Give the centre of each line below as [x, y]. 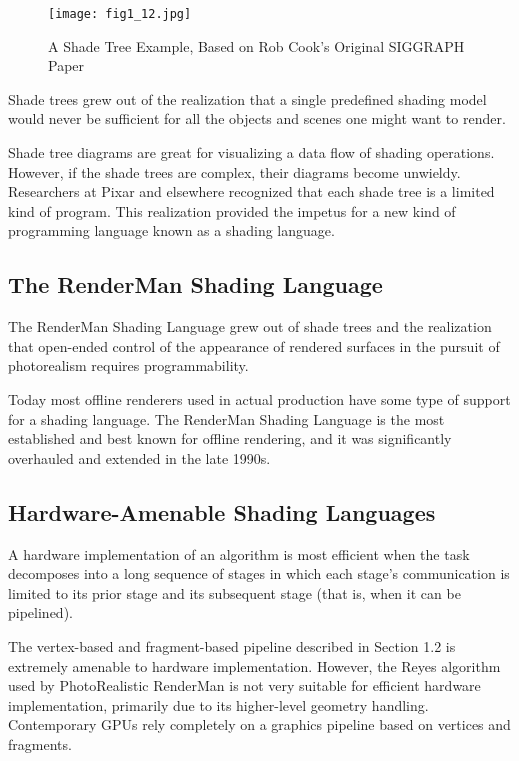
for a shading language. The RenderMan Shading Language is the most [226, 418]
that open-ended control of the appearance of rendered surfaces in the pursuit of [254, 345]
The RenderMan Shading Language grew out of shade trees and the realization [250, 326]
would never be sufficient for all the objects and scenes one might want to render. [257, 118]
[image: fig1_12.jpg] [120, 14]
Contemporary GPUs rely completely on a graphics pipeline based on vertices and [259, 724]
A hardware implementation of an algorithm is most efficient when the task [239, 553]
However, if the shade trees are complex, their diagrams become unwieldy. [234, 171]
